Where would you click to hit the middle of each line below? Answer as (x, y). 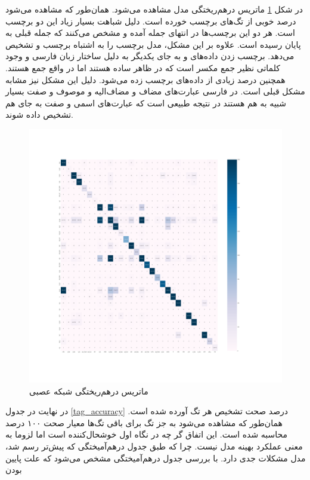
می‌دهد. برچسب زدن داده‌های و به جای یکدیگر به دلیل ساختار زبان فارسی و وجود (150, 56)
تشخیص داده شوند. (39, 114)
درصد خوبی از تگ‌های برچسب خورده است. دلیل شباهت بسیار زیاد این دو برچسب (151, 21)
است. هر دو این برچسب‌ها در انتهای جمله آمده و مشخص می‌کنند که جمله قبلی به (150, 33)
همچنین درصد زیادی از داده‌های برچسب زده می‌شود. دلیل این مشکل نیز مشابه (145, 79)
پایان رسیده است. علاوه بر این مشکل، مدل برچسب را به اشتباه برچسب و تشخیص (153, 44)
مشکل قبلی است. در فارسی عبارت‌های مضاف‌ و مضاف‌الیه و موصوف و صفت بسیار (155, 91)
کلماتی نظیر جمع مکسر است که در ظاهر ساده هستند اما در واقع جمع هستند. (143, 67)
